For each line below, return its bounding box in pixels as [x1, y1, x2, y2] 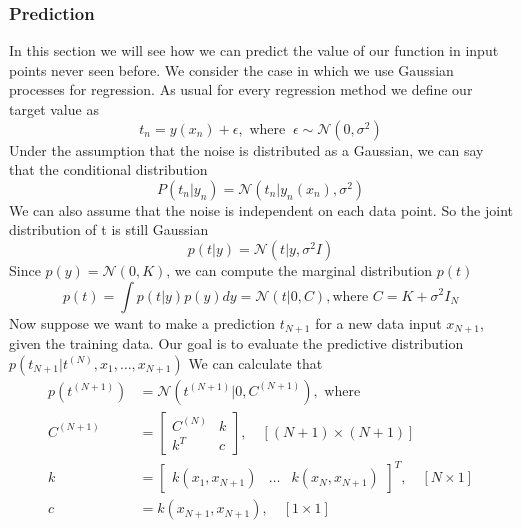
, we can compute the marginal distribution [166, 259, 433, 280]
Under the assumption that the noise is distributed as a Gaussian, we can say [9, 139, 484, 160]
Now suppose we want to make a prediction [9, 312, 276, 333]
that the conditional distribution [9, 159, 208, 180]
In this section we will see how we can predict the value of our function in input [9, 40, 499, 61]
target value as [9, 99, 99, 119]
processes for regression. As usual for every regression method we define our [9, 79, 473, 100]
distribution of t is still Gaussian [9, 219, 209, 240]
